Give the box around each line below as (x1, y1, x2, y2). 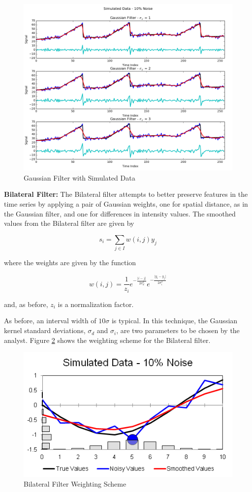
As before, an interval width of (4, 315, 96, 326)
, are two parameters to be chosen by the (116, 325, 240, 336)
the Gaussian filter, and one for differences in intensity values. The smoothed (4, 208, 236, 218)
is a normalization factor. (58, 299, 134, 309)
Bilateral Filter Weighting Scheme (24, 479, 126, 489)
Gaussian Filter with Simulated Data (24, 172, 135, 183)
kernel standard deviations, (4, 325, 86, 336)
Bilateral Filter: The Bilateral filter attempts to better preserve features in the (4, 189, 248, 199)
